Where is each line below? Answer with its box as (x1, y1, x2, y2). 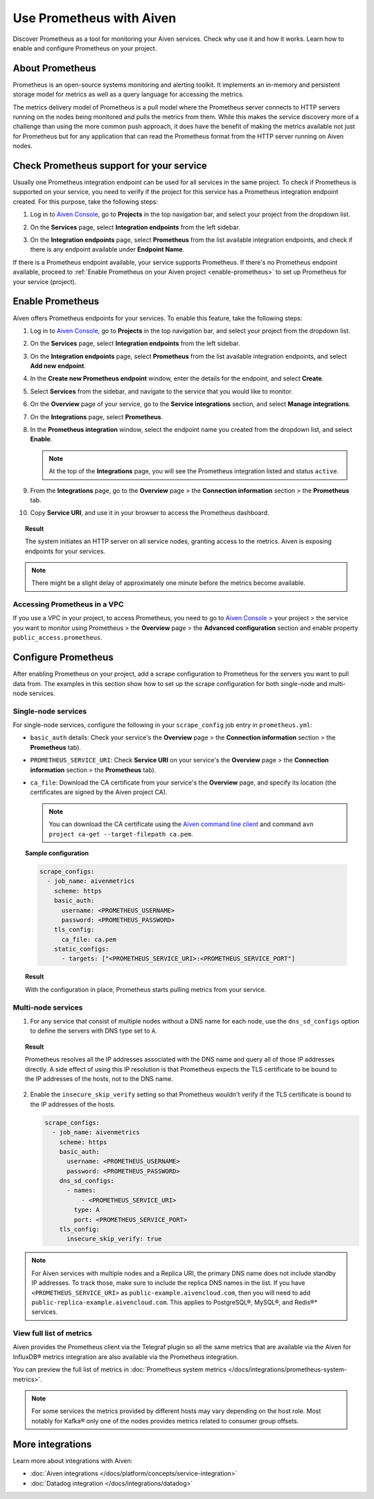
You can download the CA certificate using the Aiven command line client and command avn (48, 820, 314, 828)
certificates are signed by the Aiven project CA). (30, 788, 168, 796)
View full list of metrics (12, 1329, 93, 1338)
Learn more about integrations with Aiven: (12, 1456, 133, 1465)
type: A (73, 1206, 100, 1214)
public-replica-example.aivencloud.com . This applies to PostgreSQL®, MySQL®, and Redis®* (31, 1298, 318, 1306)
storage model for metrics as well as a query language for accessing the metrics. (12, 90, 244, 98)
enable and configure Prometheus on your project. (12, 44, 157, 52)
